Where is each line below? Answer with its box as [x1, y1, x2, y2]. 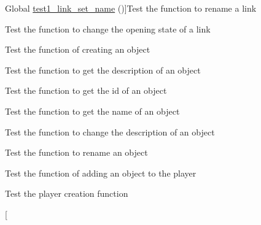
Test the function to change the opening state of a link [5, 22, 211, 35]
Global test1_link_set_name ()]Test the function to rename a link [5, 2, 257, 14]
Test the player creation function [5, 187, 128, 200]
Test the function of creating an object [5, 43, 150, 56]
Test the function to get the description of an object [5, 63, 201, 76]
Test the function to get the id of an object [5, 84, 167, 97]
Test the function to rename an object [5, 146, 148, 159]
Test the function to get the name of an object [5, 104, 180, 117]
